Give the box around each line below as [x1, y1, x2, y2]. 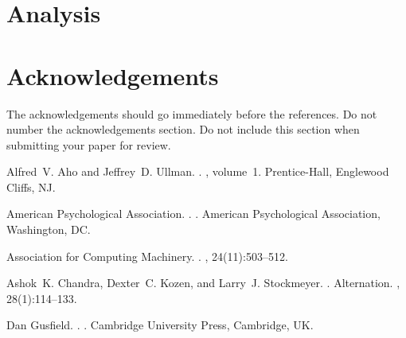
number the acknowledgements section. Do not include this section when [6, 121, 360, 138]
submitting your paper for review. [6, 136, 171, 153]
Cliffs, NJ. [6, 178, 56, 195]
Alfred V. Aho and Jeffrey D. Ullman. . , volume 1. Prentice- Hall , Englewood [6, 163, 389, 180]
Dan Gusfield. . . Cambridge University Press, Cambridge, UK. [6, 317, 314, 333]
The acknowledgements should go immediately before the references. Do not [6, 105, 377, 122]
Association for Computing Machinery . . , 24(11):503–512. [6, 247, 288, 264]
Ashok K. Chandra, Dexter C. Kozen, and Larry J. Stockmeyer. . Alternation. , [6, 274, 400, 291]
